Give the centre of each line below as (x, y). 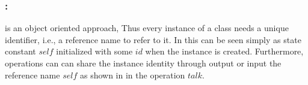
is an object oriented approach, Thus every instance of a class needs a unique (147, 28)
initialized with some (94, 51)
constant (20, 51)
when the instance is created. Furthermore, (224, 51)
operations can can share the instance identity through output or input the (143, 63)
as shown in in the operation (132, 75)
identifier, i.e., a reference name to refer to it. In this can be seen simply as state (153, 39)
